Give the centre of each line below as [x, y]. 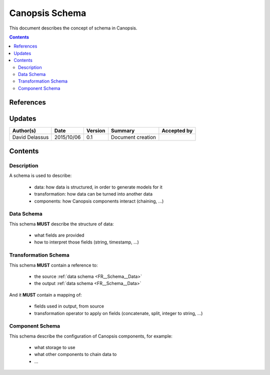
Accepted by [177, 130]
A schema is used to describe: [40, 175]
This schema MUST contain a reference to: [53, 265]
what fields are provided [59, 235]
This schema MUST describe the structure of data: [62, 224]
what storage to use [55, 347]
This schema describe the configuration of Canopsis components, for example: [91, 336]
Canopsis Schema [48, 13]
